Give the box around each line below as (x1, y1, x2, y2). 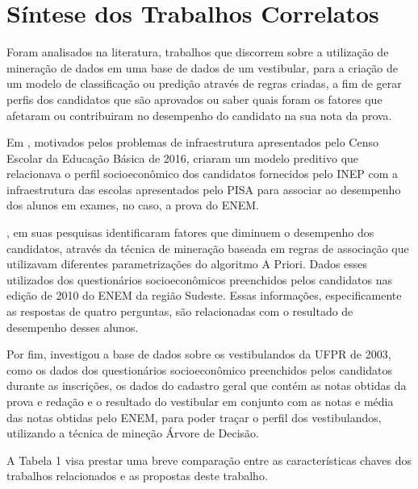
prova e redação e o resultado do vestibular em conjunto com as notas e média (6, 393, 394, 409)
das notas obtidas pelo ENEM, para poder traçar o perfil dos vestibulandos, (6, 408, 382, 425)
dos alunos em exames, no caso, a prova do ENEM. (6, 197, 259, 213)
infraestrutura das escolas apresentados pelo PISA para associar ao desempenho (6, 180, 401, 197)
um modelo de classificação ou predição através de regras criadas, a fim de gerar (6, 75, 402, 92)
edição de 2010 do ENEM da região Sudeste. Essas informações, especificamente (6, 287, 402, 304)
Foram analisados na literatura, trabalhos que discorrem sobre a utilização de (6, 44, 389, 60)
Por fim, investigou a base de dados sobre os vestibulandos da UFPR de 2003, (6, 346, 391, 363)
